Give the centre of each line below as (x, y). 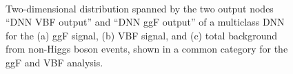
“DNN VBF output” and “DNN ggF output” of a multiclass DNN (145, 22)
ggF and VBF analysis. (54, 62)
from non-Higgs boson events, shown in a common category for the (147, 49)
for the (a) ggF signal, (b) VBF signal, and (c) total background (142, 35)
